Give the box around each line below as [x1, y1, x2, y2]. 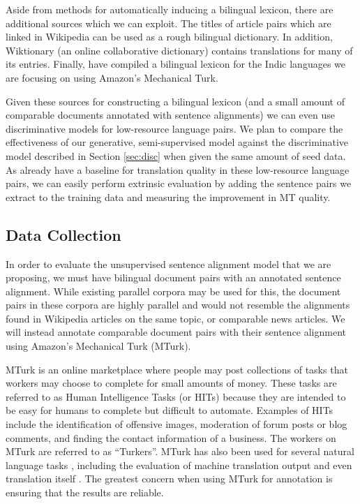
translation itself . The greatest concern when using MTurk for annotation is [6, 471, 333, 486]
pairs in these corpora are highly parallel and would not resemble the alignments [6, 297, 350, 312]
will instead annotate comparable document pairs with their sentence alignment [6, 325, 347, 339]
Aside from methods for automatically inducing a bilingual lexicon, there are [6, 2, 333, 16]
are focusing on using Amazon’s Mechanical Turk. [6, 70, 218, 84]
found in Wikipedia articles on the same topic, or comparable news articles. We [6, 311, 345, 325]
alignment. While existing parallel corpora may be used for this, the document [6, 283, 341, 298]
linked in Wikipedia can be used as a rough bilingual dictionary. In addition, [6, 29, 333, 44]
